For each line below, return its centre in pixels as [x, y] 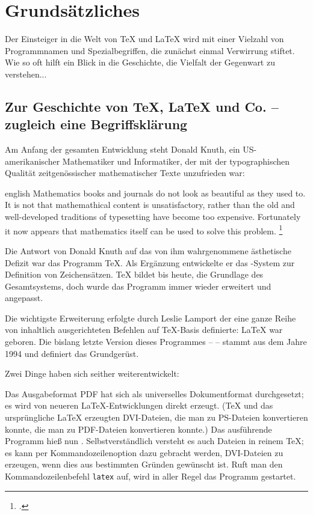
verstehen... [26, 74]
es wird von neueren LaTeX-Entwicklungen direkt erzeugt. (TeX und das [139, 405]
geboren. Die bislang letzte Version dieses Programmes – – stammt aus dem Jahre [156, 342]
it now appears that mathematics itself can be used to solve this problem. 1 [144, 230]
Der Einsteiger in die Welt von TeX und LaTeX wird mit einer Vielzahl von [144, 39]
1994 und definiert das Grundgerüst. [72, 353]
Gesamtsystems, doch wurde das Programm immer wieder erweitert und [138, 286]
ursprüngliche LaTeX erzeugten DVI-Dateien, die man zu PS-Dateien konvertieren [156, 417]
